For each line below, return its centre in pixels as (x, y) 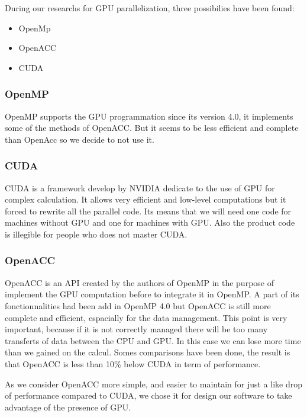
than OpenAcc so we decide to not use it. (80, 139)
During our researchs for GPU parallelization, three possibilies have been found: (150, 8)
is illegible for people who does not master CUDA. (96, 234)
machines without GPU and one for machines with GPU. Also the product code (150, 222)
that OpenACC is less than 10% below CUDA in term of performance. (133, 363)
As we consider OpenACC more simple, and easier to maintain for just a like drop (153, 384)
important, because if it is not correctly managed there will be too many (136, 329)
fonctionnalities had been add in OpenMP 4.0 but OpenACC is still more (138, 305)
